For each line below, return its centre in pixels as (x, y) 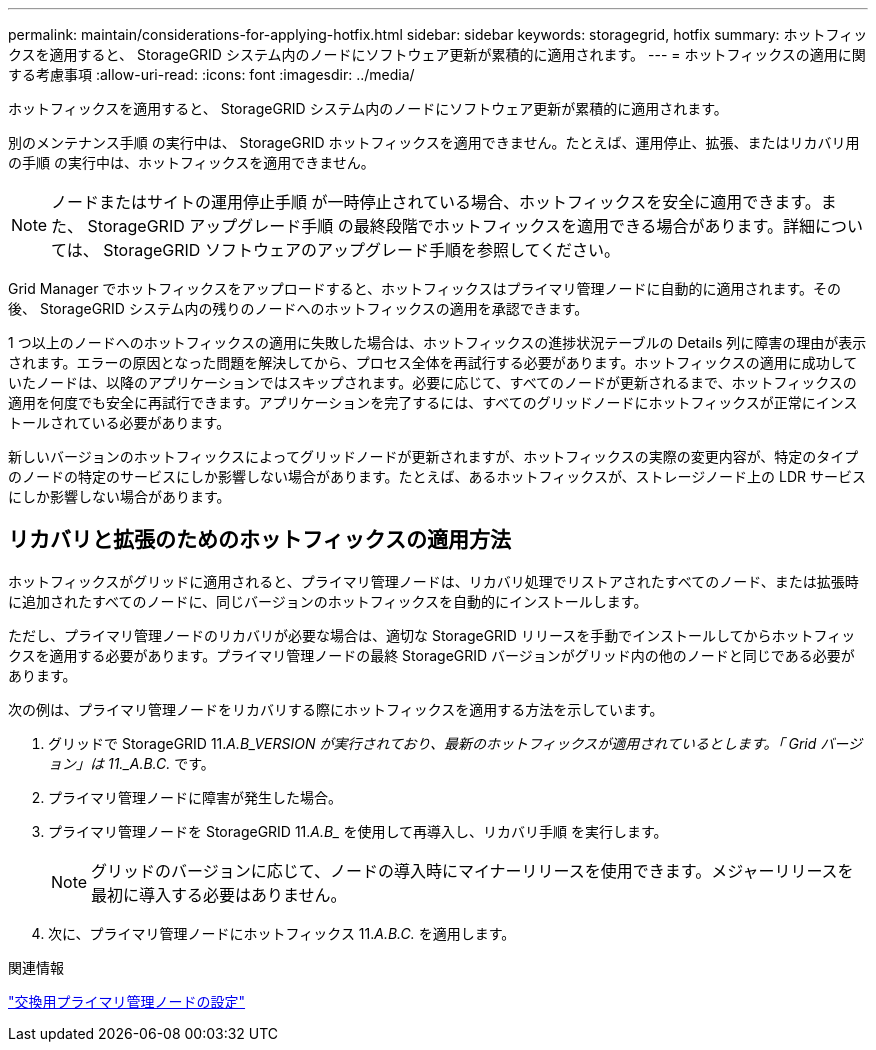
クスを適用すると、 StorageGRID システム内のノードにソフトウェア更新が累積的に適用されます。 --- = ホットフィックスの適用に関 (437, 54)
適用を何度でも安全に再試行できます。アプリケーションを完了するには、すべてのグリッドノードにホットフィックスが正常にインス (433, 402)
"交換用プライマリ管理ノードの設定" (127, 1001)
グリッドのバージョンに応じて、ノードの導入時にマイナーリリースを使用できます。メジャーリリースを (472, 870)
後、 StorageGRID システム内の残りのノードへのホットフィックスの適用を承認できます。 (298, 308)
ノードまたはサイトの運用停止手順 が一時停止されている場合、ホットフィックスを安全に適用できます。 (436, 202)
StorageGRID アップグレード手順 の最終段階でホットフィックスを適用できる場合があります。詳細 (451, 226)
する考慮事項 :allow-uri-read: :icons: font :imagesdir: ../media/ (211, 74)
